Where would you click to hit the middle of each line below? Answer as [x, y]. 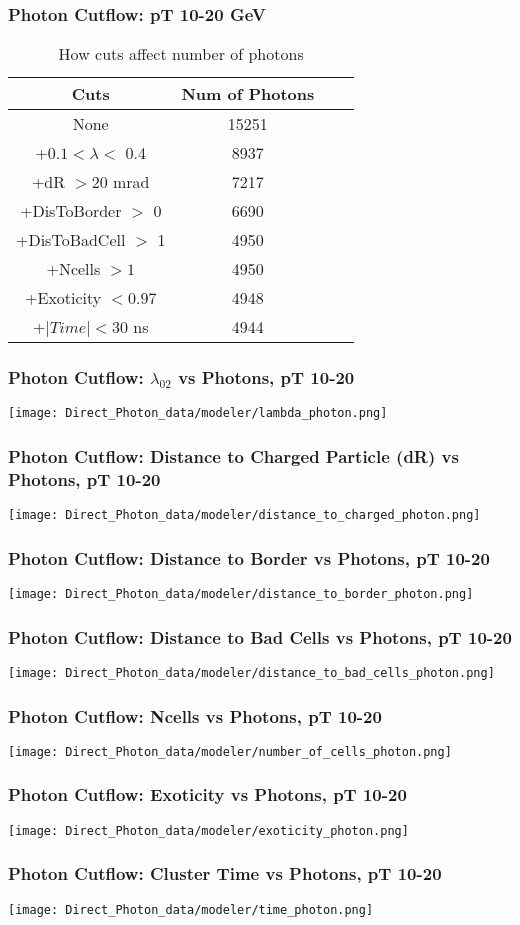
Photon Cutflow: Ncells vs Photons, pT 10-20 [195, 715]
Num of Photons [248, 94]
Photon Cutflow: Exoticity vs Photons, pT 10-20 [207, 794]
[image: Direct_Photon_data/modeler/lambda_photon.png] [198, 413]
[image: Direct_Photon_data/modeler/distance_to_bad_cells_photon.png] [251, 672]
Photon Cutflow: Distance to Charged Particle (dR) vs [233, 456]
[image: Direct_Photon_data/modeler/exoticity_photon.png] [208, 830]
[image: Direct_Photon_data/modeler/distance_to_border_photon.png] [241, 594]
